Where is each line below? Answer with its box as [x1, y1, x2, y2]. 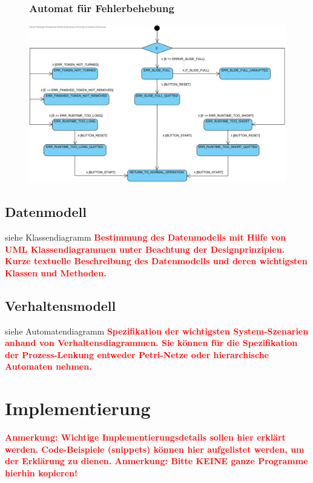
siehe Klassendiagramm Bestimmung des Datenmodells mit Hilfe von [5, 231, 286, 244]
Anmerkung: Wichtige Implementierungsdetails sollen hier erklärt [5, 431, 286, 444]
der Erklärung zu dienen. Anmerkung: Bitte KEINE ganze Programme [5, 455, 308, 467]
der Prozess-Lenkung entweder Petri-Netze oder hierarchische [5, 348, 269, 361]
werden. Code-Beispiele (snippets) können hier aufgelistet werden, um [5, 442, 305, 455]
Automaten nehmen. [5, 360, 92, 373]
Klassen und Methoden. [5, 266, 107, 279]
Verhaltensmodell [5, 296, 116, 315]
